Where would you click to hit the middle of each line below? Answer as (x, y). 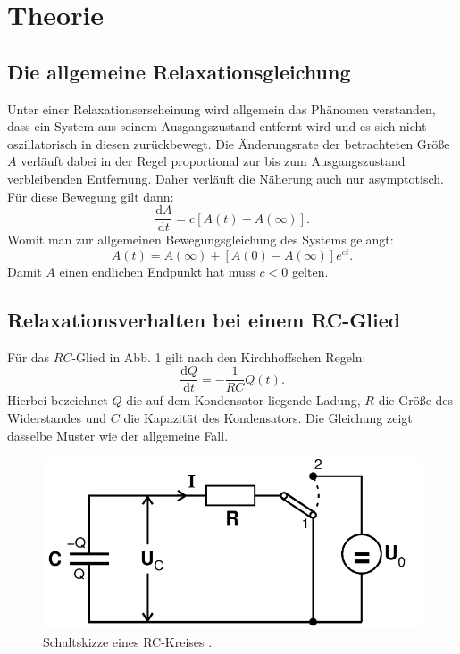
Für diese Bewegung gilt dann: (91, 196)
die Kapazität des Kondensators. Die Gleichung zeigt (268, 417)
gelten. (310, 271)
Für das (29, 356)
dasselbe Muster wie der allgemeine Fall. (118, 435)
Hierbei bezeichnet (58, 400)
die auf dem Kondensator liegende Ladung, (243, 400)
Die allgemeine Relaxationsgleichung (179, 71)
